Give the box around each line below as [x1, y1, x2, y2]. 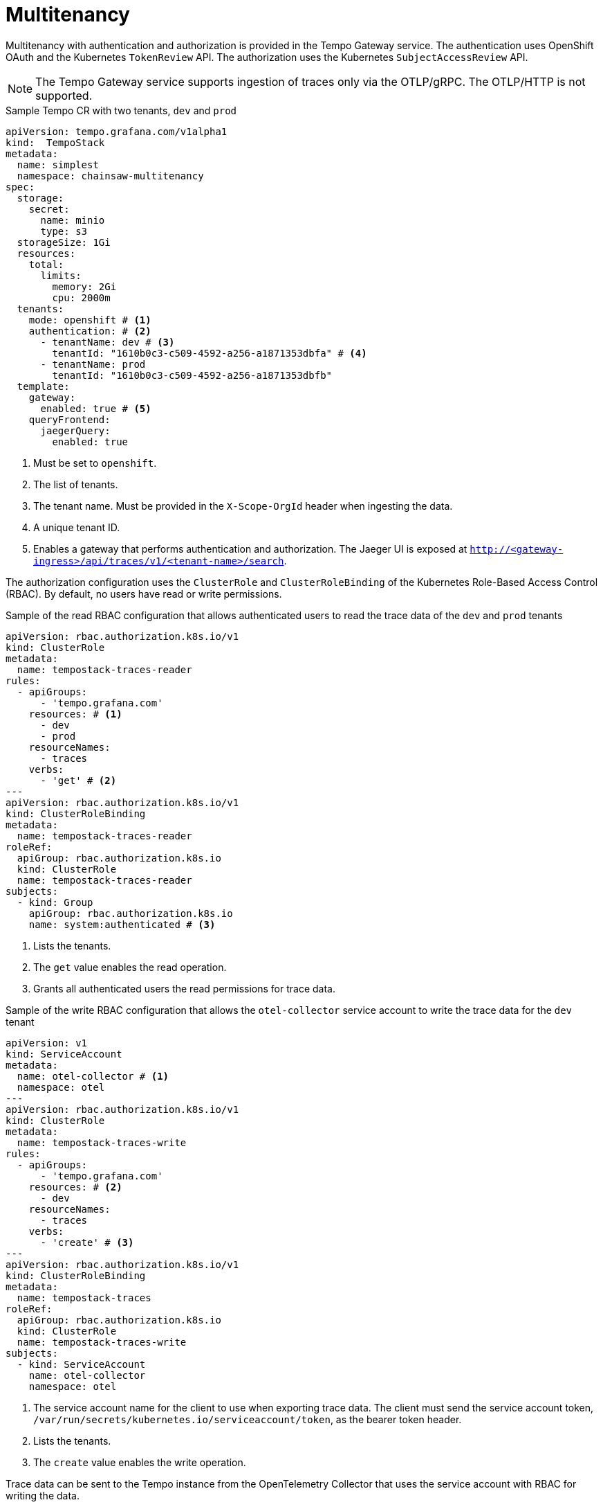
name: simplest [17, 159, 99, 170]
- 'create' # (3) [40, 1236, 134, 1248]
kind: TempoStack [6, 136, 105, 148]
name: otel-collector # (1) [17, 1070, 169, 1082]
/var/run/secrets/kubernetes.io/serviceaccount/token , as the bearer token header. [33, 1413, 462, 1425]
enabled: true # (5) [40, 402, 151, 414]
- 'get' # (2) [40, 774, 117, 786]
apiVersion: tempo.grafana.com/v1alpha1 [6, 125, 228, 137]
